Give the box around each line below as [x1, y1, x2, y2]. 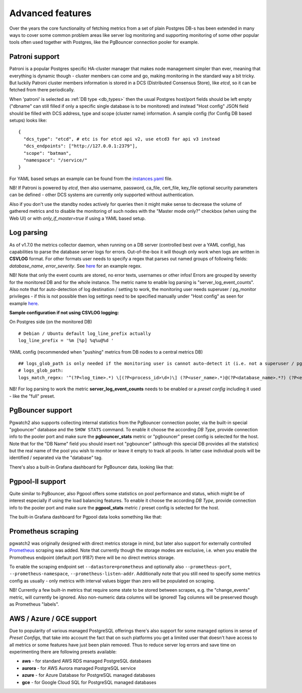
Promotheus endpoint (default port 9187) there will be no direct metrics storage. [9, 554, 175, 560]
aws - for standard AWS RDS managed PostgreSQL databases [22, 658, 152, 664]
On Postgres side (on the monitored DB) [9, 319, 93, 325]
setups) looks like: [9, 117, 47, 123]
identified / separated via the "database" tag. [9, 454, 103, 461]
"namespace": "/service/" [23, 157, 88, 163]
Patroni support [9, 52, 60, 61]
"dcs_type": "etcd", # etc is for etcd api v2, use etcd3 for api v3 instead [23, 136, 220, 142]
